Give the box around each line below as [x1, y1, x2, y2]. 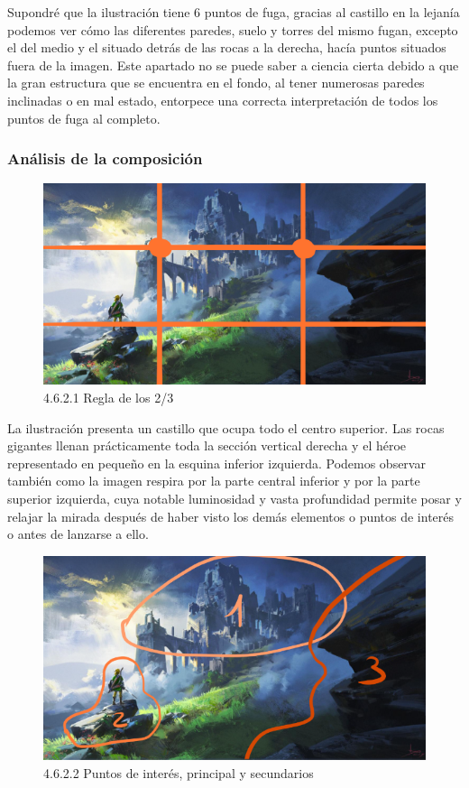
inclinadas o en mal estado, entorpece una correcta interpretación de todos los [7, 90, 438, 109]
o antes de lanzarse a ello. [7, 524, 149, 543]
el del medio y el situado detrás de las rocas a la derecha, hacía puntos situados [7, 38, 446, 57]
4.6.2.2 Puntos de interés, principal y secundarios [43, 763, 314, 782]
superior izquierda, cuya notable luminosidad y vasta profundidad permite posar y [7, 489, 462, 508]
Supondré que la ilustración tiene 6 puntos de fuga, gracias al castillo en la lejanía [7, 3, 460, 21]
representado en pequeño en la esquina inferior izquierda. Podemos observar [7, 453, 426, 472]
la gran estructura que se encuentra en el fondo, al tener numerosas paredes [7, 73, 425, 92]
